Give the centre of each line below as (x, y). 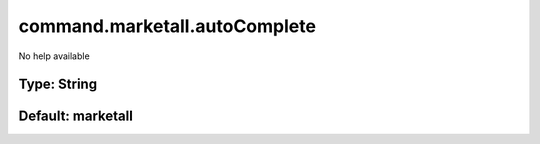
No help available (54, 56)
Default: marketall (76, 116)
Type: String (58, 84)
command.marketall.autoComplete (167, 26)
